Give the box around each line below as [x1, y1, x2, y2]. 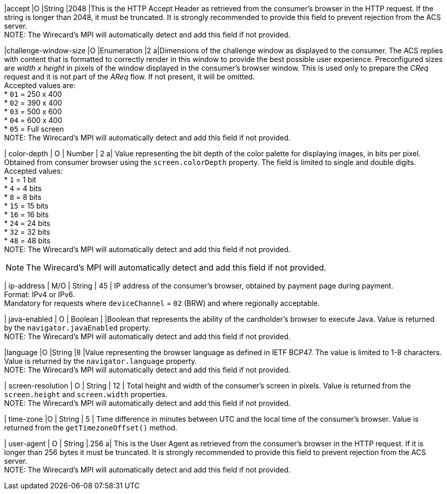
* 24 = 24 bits [4, 219, 51, 228]
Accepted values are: [4, 81, 76, 90]
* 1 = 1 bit [4, 175, 36, 184]
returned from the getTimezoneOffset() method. [4, 423, 177, 432]
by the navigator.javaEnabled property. [4, 323, 151, 332]
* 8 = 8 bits [4, 193, 41, 201]
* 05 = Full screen [4, 125, 64, 133]
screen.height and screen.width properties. [4, 390, 168, 399]
